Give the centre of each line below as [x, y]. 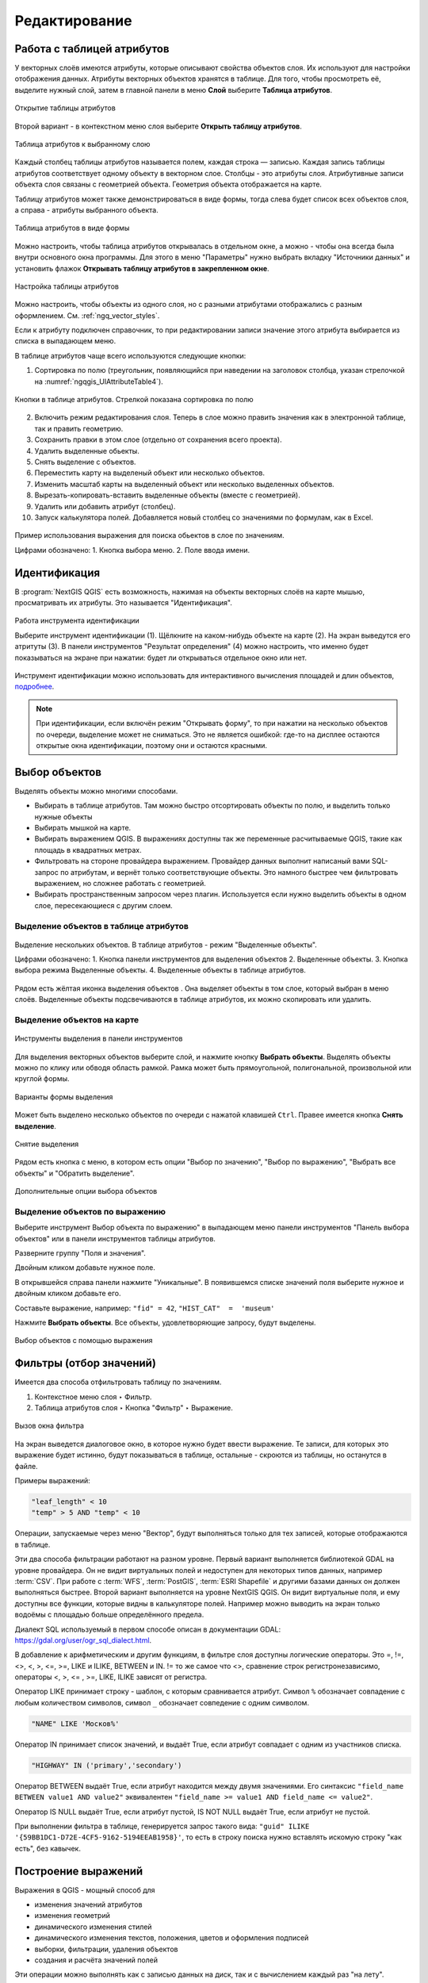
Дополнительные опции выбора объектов [86, 1191]
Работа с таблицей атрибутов [92, 49]
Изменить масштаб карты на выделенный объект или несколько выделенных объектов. [184, 484]
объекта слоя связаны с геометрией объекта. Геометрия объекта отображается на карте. [168, 184]
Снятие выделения [47, 1144]
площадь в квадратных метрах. [88, 850]
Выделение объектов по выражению [90, 1211]
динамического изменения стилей [93, 1927]
